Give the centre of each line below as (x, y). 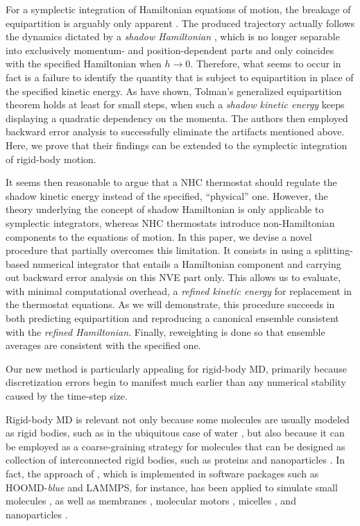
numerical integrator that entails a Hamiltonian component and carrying (187, 263)
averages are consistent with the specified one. (103, 345)
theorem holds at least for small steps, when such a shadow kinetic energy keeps (175, 104)
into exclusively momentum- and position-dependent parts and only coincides (170, 50)
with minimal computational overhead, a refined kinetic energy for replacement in (179, 290)
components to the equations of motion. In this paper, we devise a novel (159, 236)
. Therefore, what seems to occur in (266, 63)
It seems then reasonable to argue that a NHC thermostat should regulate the (171, 182)
